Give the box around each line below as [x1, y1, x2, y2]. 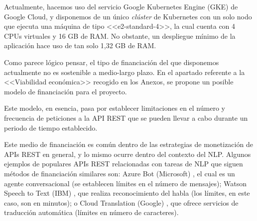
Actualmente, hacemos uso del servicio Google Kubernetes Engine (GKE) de [4, 1, 238, 11]
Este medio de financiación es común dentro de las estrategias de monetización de [4, 139, 253, 149]
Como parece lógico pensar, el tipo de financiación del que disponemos [4, 57, 219, 67]
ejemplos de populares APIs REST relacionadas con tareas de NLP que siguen [4, 158, 243, 169]
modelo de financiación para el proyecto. [4, 86, 127, 96]
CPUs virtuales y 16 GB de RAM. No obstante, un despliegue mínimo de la [4, 30, 236, 41]
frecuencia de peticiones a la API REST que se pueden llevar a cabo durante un [4, 112, 248, 123]
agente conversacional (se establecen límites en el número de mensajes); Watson [4, 178, 247, 188]
